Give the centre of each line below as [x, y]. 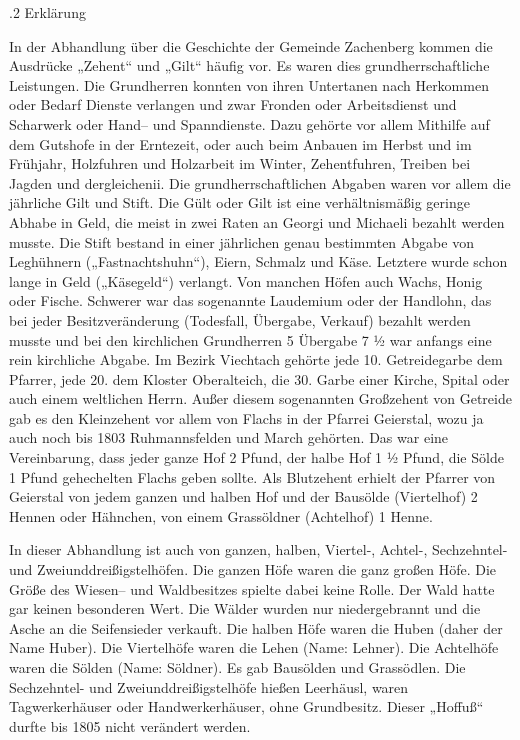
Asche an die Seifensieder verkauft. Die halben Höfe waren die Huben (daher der [256, 627]
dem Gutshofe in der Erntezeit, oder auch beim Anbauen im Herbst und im [240, 143]
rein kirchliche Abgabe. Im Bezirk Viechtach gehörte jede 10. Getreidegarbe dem [256, 359]
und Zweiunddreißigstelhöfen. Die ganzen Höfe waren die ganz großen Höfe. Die [253, 569]
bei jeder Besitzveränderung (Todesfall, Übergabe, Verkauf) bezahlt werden [240, 319]
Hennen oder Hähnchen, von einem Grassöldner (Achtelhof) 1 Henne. [221, 515]
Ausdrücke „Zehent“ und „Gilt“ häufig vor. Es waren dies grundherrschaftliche [249, 65]
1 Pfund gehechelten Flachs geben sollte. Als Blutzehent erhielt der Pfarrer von [252, 476]
